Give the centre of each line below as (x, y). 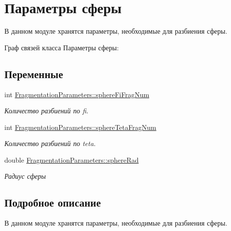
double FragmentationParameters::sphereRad (72, 159)
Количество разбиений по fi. (47, 111)
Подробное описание (53, 202)
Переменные (34, 73)
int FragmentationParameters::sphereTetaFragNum (80, 127)
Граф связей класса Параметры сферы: (62, 47)
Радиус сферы (25, 176)
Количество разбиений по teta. (50, 143)
